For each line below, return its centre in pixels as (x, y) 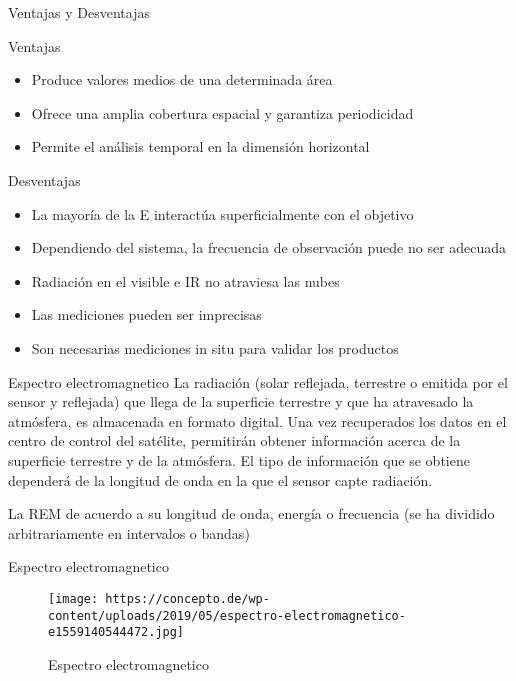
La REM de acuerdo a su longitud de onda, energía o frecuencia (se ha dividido (251, 513)
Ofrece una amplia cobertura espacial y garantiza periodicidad (222, 112)
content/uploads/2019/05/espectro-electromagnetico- (227, 615)
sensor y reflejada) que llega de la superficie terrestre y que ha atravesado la (241, 401)
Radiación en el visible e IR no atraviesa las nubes (185, 280)
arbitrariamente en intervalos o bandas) (129, 532)
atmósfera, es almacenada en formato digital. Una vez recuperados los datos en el (257, 420)
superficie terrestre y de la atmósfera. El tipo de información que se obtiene (239, 459)
